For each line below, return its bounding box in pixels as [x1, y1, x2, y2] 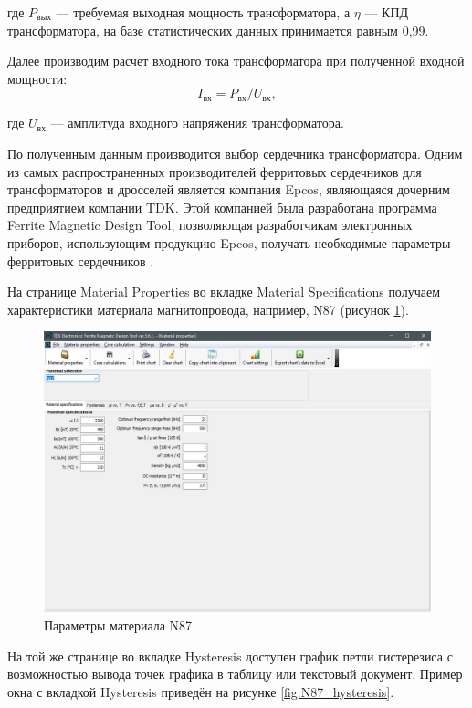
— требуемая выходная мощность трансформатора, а [56, 3, 351, 21]
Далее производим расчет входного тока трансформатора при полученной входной [7, 51, 465, 70]
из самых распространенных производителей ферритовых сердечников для [7, 161, 422, 181]
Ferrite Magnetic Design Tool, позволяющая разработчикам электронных [7, 215, 413, 234]
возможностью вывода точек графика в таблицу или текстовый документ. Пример [7, 664, 463, 683]
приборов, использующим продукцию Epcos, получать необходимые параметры [7, 233, 451, 252]
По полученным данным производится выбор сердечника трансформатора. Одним [7, 143, 463, 162]
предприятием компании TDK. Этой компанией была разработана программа [7, 197, 437, 216]
